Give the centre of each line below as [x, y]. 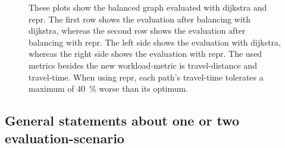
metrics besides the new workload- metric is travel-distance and [143, 65]
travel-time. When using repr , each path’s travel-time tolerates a [146, 77]
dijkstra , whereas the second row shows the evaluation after [137, 30]
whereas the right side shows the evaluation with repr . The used [145, 54]
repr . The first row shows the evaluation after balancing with [140, 19]
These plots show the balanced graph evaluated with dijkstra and [148, 7]
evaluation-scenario [65, 138]
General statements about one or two [122, 120]
